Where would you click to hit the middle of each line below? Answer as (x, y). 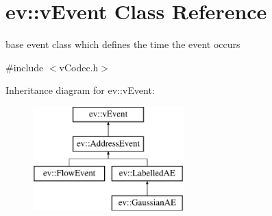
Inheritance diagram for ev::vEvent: (80, 90)
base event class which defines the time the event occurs (123, 44)
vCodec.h (79, 67)
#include (25, 67)
